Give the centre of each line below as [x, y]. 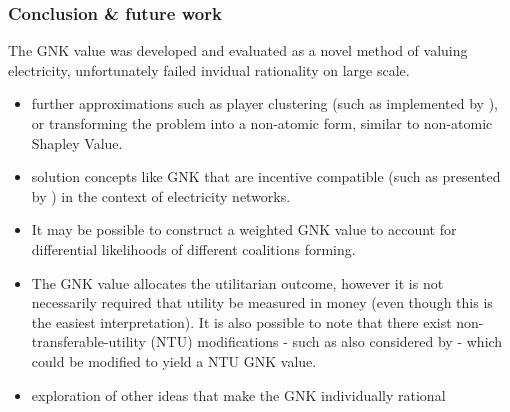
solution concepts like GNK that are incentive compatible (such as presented [266, 176]
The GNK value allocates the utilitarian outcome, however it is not [237, 282]
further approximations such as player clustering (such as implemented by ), [264, 103]
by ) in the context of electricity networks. [161, 195]
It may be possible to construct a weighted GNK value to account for [244, 229]
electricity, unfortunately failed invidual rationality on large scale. [209, 69]
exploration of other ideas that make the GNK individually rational [238, 394]
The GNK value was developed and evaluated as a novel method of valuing [238, 50]
